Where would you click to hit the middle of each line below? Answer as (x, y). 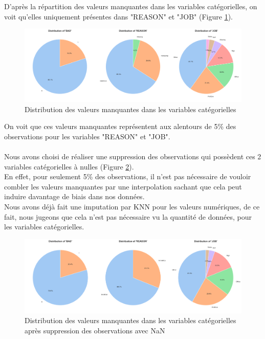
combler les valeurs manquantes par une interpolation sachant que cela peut (123, 186)
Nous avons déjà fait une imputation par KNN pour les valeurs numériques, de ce (132, 206)
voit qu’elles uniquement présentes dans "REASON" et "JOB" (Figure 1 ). (118, 16)
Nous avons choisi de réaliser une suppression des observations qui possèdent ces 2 (133, 156)
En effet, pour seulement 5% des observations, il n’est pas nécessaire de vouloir (128, 176)
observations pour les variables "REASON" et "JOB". (87, 136)
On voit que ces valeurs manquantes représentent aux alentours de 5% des (120, 126)
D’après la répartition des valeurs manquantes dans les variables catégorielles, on (131, 6)
